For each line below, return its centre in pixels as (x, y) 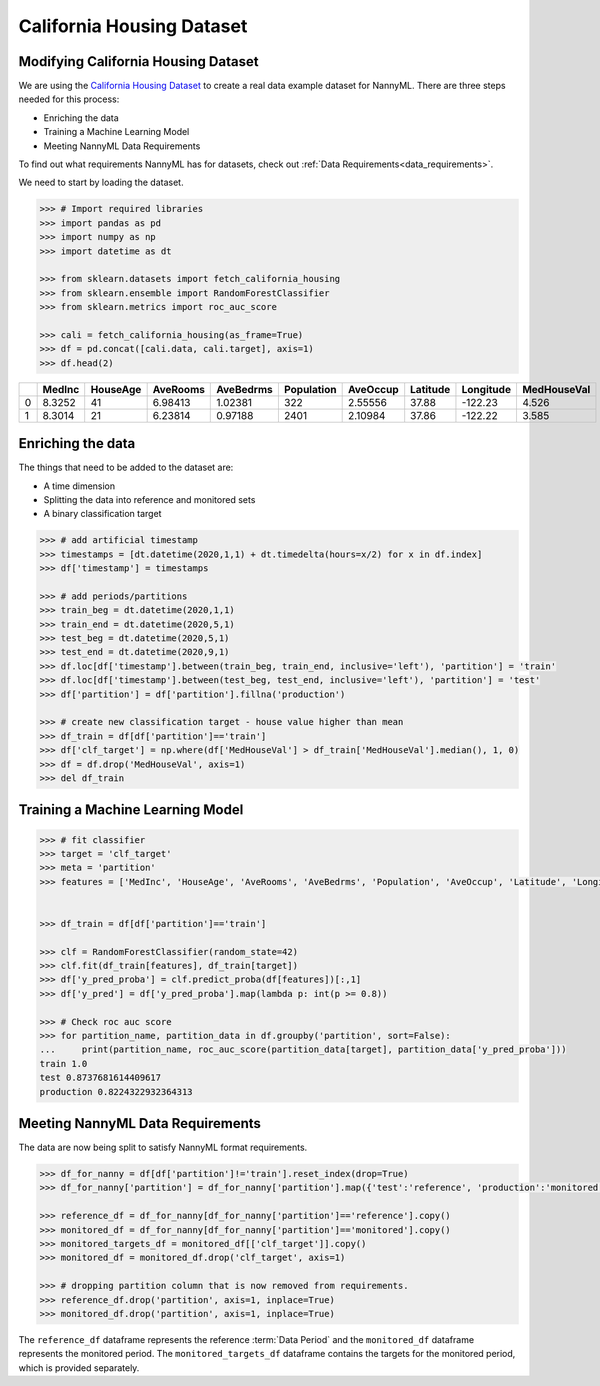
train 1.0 (63, 1063)
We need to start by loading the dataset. (101, 182)
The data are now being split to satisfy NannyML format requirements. (163, 1147)
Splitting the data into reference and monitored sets (149, 499)
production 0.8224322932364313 (116, 1091)
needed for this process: (69, 99)
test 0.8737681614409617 (100, 1078)
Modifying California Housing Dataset (138, 61)
